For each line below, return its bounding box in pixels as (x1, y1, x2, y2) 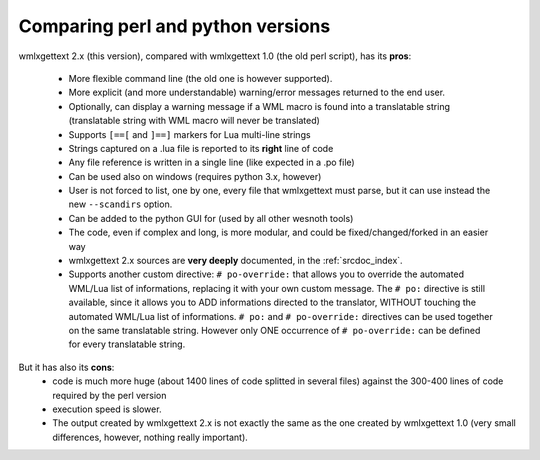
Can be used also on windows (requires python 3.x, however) (68, 170, 322, 182)
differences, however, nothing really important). (52, 431, 249, 443)
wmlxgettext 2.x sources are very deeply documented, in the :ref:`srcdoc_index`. (68, 255, 404, 267)
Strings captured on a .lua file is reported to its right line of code (68, 142, 334, 154)
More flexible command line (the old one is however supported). (68, 72, 333, 84)
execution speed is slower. (52, 403, 162, 415)
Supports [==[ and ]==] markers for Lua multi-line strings (68, 128, 311, 140)
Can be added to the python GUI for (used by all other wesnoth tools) (68, 212, 354, 224)
